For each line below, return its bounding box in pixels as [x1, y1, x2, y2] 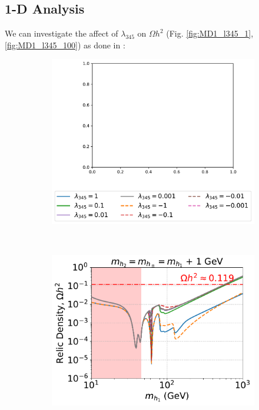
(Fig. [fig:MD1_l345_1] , [166, 27, 254, 40]
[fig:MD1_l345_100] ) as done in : [5, 38, 125, 51]
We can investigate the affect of [5, 27, 118, 40]
